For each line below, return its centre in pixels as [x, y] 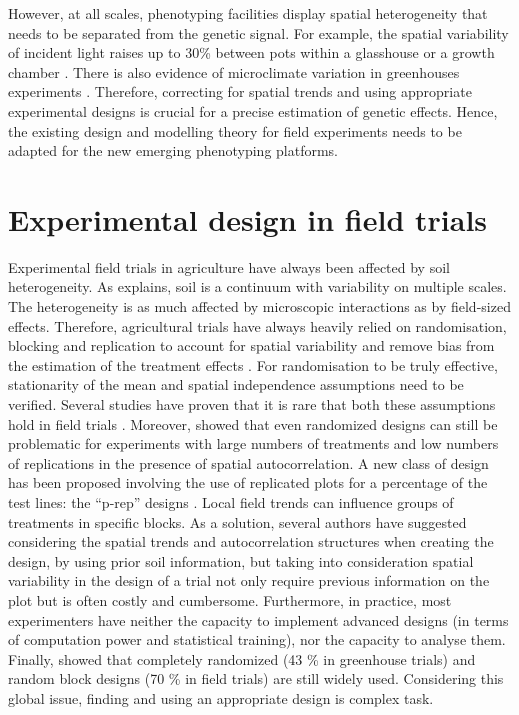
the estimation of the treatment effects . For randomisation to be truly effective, [253, 364]
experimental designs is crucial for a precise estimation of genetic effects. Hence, [253, 110]
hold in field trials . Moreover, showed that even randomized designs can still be [253, 423]
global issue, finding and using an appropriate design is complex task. [221, 697]
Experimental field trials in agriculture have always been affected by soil [229, 266]
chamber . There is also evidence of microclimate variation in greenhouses [234, 71]
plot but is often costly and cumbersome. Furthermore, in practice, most [230, 599]
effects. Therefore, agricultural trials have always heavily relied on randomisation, [257, 325]
